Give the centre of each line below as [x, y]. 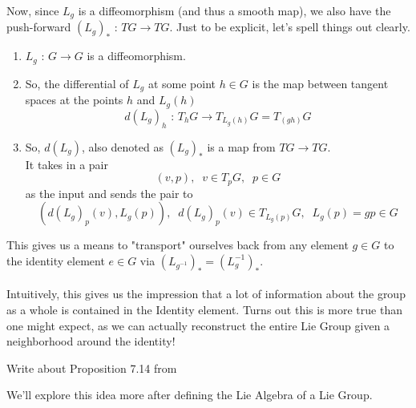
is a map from [241, 146]
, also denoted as [122, 146]
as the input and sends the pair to [109, 193]
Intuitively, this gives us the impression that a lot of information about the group [206, 294]
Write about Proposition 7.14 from [92, 368]
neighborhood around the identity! [91, 341]
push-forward [39, 27]
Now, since [33, 10]
